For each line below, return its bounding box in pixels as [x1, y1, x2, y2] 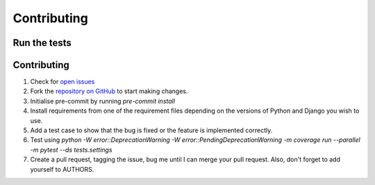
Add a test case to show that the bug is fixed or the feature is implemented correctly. [30, 126, 273, 135]
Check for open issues [30, 77, 95, 86]
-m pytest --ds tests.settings [30, 145, 112, 154]
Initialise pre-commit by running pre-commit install [30, 97, 175, 105]
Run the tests [12, 37, 72, 49]
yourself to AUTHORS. [30, 165, 94, 173]
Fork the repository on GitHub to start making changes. [30, 87, 188, 95]
